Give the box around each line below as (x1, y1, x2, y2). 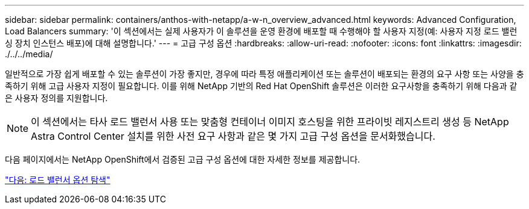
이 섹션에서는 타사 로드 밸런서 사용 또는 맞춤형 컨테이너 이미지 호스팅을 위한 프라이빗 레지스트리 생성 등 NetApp (31, 116, 509, 128)
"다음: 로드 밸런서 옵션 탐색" (5, 175, 111, 185)
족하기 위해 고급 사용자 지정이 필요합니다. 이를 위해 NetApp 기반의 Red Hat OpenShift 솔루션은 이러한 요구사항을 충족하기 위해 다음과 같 (5, 81, 518, 91)
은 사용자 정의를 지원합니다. (5, 93, 108, 103)
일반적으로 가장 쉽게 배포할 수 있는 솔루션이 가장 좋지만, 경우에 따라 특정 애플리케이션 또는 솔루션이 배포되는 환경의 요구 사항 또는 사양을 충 (5, 69, 524, 79)
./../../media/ (5, 49, 53, 59)
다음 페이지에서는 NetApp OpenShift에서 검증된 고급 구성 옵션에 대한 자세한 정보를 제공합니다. (5, 154, 361, 164)
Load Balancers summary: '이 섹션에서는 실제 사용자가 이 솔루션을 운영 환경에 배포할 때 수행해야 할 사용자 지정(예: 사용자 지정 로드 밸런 (5, 26, 518, 36)
